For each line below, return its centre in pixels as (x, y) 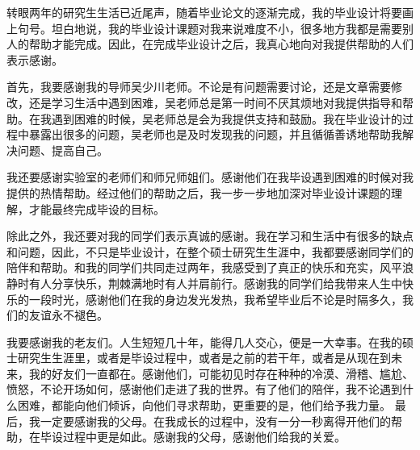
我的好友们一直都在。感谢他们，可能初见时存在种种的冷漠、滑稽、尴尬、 (221, 373)
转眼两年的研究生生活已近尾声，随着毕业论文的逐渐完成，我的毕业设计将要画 (210, 12)
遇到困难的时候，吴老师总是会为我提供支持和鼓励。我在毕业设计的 (227, 118)
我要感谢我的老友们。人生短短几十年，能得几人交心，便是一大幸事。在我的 (204, 342)
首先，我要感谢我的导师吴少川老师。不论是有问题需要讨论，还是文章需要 (199, 87)
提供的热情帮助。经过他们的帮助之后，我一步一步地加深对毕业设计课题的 (199, 192)
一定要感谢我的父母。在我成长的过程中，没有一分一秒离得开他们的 (215, 421)
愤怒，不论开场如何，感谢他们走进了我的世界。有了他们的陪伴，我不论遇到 (204, 389)
